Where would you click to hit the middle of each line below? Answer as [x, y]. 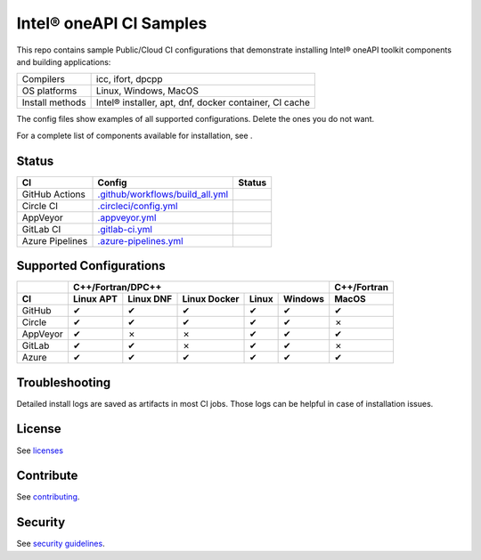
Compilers [44, 79]
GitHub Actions [54, 194]
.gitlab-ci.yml [125, 229]
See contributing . [48, 497]
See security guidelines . [61, 544]
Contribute [47, 476]
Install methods [54, 102]
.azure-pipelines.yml [140, 240]
